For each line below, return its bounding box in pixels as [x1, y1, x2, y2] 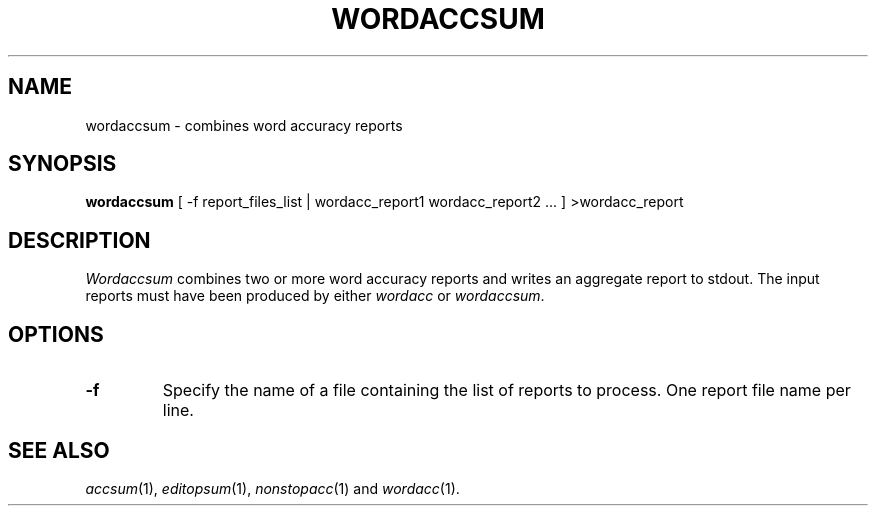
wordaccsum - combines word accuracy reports [85, 116, 403, 134]
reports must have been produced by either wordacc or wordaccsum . [85, 287, 545, 305]
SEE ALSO [8, 437, 110, 463]
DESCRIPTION [8, 227, 151, 253]
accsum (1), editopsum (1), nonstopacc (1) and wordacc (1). [85, 479, 460, 497]
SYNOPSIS [8, 151, 117, 177]
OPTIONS [8, 321, 104, 347]
